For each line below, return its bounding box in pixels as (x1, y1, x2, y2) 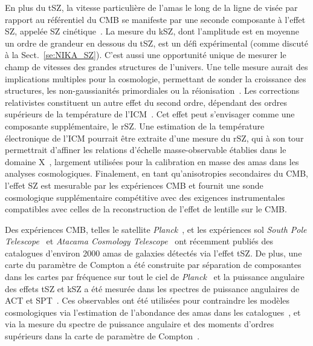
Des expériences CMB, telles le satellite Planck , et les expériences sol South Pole (5, 223, 307, 235)
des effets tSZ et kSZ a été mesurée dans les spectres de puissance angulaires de (5, 282, 300, 295)
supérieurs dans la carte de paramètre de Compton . (5, 330, 200, 342)
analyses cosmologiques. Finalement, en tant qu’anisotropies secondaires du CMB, (5, 167, 308, 180)
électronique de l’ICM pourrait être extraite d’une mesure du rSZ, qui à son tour (5, 131, 304, 144)
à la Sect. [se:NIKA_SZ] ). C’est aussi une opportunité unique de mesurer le (5, 48, 286, 61)
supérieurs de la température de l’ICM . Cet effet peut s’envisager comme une (5, 108, 295, 120)
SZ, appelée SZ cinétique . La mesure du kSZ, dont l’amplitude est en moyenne (5, 25, 299, 38)
